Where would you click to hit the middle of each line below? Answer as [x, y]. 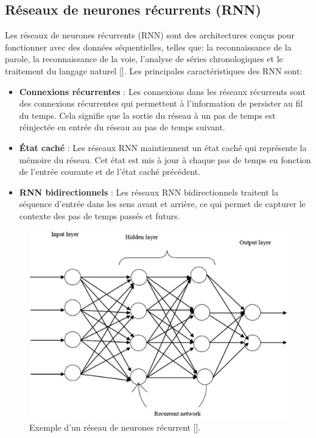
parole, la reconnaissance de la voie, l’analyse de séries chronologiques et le [144, 59]
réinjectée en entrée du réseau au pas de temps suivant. [122, 127]
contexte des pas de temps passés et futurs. [100, 215]
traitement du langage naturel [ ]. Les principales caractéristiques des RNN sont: [154, 70]
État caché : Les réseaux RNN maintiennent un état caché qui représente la [163, 147]
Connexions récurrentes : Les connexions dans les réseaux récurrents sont [162, 91]
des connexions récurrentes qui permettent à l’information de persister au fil [161, 103]
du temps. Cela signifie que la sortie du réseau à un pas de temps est [147, 115]
